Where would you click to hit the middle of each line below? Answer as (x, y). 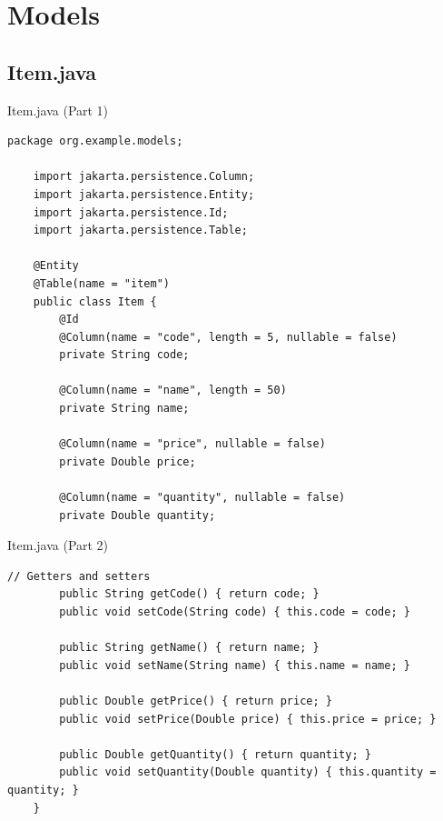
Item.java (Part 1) (58, 110)
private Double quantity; (138, 515)
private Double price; (128, 461)
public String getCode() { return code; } (189, 594)
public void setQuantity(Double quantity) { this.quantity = (248, 772)
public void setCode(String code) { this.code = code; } (235, 612)
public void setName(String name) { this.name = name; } (235, 665)
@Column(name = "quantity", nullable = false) (202, 498)
